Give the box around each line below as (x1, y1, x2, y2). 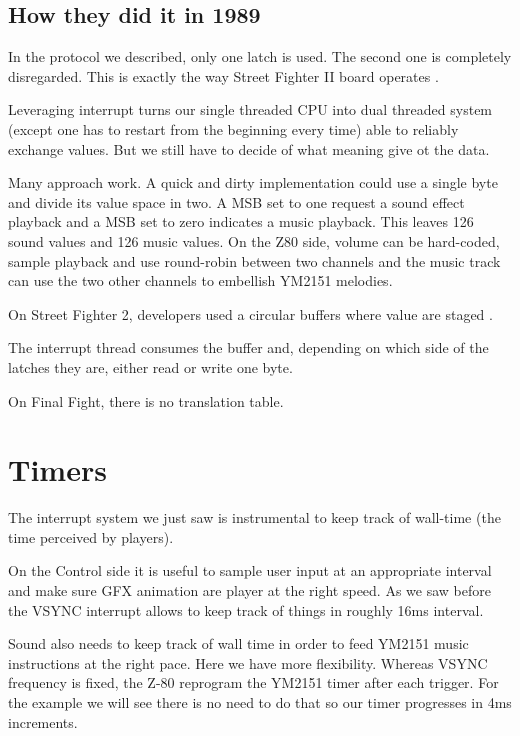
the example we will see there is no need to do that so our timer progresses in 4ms (8, 691, 512, 712)
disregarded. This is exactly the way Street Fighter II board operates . (8, 65, 439, 86)
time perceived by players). (8, 526, 174, 547)
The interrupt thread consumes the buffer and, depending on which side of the (8, 337, 489, 358)
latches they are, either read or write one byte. (8, 356, 293, 377)
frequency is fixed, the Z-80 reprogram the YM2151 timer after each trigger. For (8, 672, 499, 693)
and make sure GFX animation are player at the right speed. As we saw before (8, 580, 491, 601)
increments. (8, 711, 78, 732)
